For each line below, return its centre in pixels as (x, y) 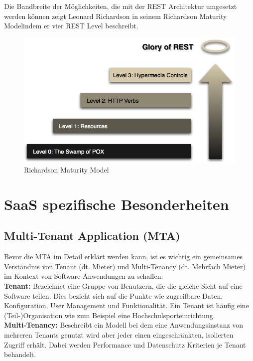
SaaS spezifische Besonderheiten (117, 204)
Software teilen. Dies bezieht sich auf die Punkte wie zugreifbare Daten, (114, 295)
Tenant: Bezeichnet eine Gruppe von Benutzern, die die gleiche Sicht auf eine (123, 286)
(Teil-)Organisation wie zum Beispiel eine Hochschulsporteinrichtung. (110, 315)
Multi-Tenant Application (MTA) (92, 236)
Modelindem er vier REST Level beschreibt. (71, 26)
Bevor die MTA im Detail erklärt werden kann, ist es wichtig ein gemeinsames (124, 257)
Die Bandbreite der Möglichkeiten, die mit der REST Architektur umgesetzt (121, 6)
